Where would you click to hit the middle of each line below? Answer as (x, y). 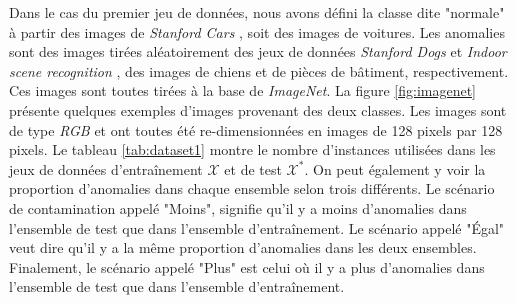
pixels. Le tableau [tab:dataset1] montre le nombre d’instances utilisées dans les (252, 149)
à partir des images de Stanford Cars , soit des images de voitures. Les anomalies (257, 31)
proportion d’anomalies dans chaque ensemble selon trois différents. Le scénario (252, 188)
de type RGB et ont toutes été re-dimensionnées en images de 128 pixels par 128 (256, 129)
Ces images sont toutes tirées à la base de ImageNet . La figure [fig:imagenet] (243, 90)
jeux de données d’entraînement (106, 168)
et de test (253, 168)
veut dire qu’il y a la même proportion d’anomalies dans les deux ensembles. (243, 247)
